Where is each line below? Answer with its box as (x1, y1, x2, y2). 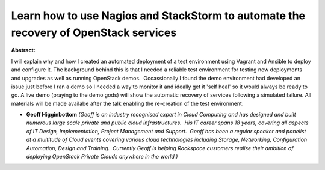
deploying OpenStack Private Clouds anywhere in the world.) (26, 153, 178, 160)
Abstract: (11, 47, 36, 54)
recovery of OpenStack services (11, 26, 177, 39)
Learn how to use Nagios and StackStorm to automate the (11, 9, 306, 22)
